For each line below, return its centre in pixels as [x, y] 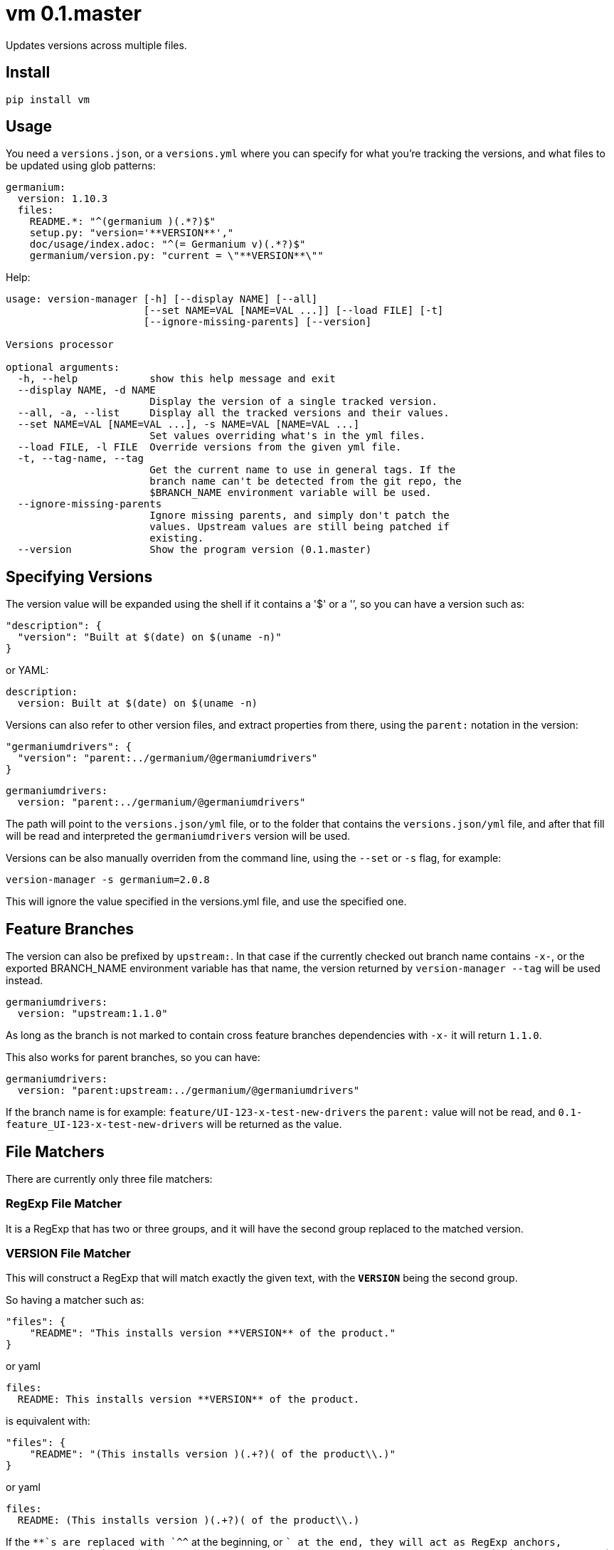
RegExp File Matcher [64, 1204]
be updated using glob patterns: [81, 166]
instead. [25, 981]
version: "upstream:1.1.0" [92, 1014]
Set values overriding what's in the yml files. [288, 436]
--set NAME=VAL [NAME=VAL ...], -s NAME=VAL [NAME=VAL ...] [189, 425]
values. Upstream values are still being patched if [300, 527]
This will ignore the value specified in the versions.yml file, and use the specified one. [206, 902]
